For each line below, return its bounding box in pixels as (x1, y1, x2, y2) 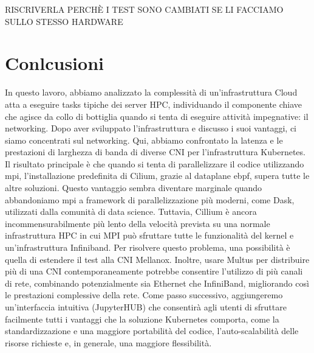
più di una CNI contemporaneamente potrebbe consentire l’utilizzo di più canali (5, 265, 303, 278)
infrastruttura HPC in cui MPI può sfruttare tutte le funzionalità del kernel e (5, 229, 294, 242)
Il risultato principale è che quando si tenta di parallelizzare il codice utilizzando (5, 157, 304, 170)
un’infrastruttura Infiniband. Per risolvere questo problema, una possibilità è (5, 241, 290, 254)
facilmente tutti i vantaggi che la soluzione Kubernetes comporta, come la (5, 312, 279, 325)
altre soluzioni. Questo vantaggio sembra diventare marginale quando (5, 181, 262, 194)
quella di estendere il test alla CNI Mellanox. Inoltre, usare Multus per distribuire (5, 253, 310, 265)
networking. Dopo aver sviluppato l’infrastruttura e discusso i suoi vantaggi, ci (5, 122, 297, 135)
